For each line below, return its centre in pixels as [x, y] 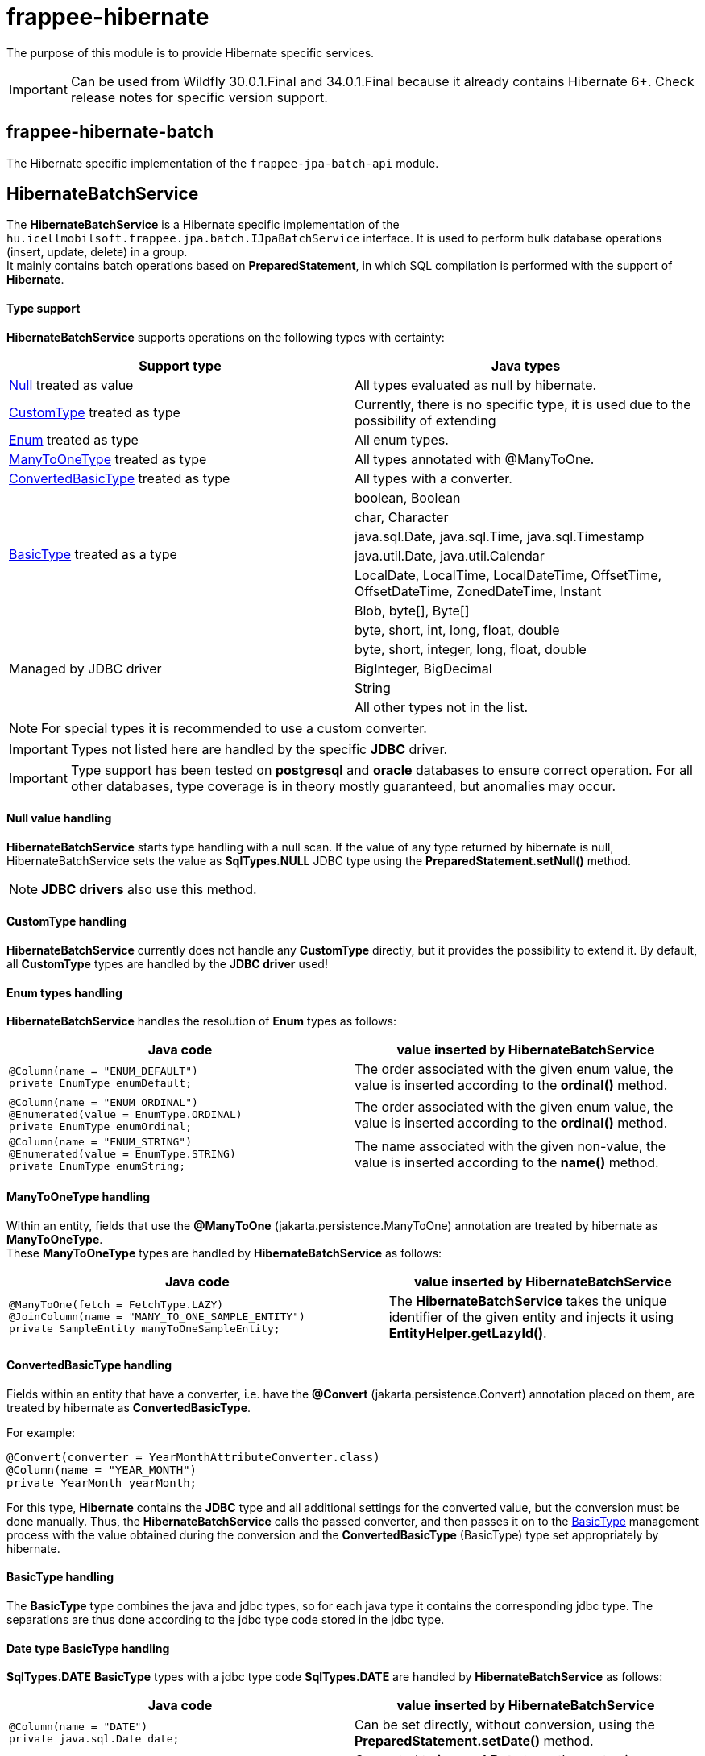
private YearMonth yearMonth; [102, 1483]
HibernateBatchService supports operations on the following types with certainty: [226, 337]
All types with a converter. [433, 478]
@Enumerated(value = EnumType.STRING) [122, 1154]
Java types [526, 365]
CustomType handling [67, 921]
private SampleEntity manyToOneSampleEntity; [145, 1329]
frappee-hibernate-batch [110, 132]
